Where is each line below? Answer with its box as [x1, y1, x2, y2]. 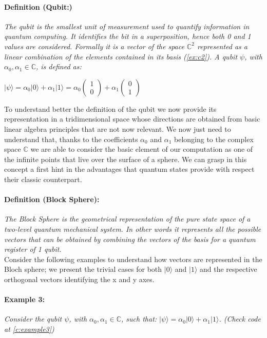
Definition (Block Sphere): [4, 194, 100, 205]
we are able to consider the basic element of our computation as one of [30, 144, 253, 154]
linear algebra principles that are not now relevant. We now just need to [4, 123, 231, 134]
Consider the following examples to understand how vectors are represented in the [4, 253, 262, 264]
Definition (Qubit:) [4, 1, 72, 12]
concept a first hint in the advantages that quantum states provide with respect [4, 164, 255, 174]
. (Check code [219, 313, 261, 324]
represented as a [197, 41, 248, 51]
